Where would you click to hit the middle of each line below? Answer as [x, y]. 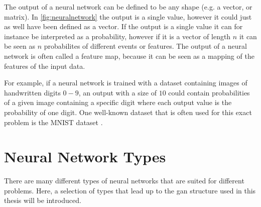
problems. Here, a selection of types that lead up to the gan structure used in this [130, 190]
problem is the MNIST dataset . [53, 122]
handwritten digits [32, 92]
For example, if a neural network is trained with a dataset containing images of [126, 83]
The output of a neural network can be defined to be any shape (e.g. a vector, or [128, 7]
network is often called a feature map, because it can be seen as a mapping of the [129, 56]
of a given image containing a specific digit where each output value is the [118, 102]
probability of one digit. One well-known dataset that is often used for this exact [128, 112]
